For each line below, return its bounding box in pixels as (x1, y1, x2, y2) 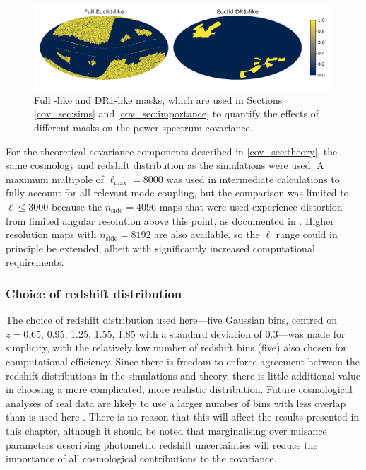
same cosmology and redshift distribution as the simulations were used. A (6, 158, 324, 172)
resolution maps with (6, 227, 97, 242)
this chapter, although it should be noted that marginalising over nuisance (6, 423, 327, 437)
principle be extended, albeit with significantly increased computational (6, 240, 315, 255)
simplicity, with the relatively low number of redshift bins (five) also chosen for (6, 340, 347, 355)
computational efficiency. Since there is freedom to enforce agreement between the (6, 353, 360, 368)
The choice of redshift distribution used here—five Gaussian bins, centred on (6, 312, 337, 327)
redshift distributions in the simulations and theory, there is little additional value (6, 368, 360, 382)
